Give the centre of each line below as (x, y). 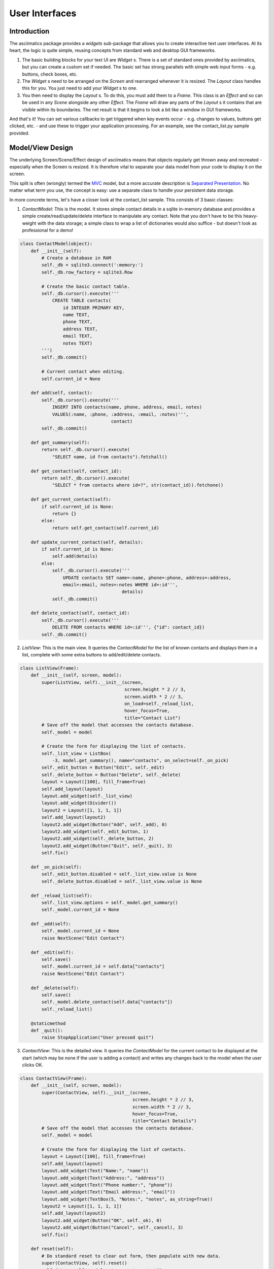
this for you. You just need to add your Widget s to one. (80, 88)
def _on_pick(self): (56, 867)
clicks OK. (32, 1065)
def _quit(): (47, 1030)
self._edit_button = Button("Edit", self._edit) (103, 767)
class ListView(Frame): (50, 668)
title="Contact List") (153, 718)
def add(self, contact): (62, 393)
